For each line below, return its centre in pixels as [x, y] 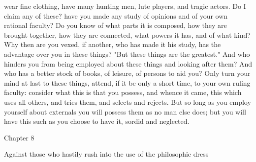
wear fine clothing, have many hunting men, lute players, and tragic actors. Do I [125, 6]
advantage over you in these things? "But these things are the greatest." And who [127, 54]
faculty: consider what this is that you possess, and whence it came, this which [123, 92]
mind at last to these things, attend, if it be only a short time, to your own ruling [127, 82]
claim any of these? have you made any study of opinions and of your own [116, 15]
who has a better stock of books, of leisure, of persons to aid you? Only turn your [127, 73]
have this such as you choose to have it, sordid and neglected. [97, 121]
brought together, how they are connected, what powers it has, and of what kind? [127, 35]
